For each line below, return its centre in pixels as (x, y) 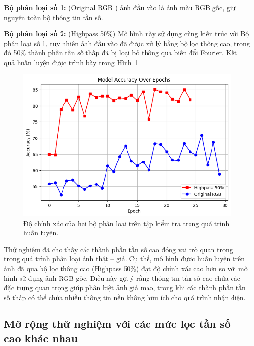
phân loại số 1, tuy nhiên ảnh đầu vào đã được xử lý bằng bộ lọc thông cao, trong (127, 43)
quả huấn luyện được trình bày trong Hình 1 (71, 62)
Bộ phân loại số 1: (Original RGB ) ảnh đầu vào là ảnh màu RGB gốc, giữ (120, 7)
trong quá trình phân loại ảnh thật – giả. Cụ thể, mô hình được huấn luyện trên (124, 259)
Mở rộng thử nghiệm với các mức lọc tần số (117, 323)
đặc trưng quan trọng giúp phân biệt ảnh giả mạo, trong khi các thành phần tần (125, 288)
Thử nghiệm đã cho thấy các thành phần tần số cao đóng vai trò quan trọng (118, 249)
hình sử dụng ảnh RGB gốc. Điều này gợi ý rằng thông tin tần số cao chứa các (122, 278)
